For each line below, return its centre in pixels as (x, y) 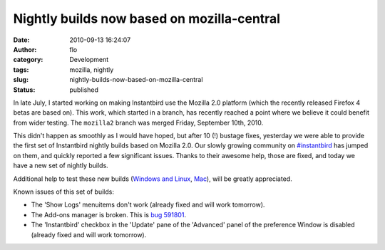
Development (89, 60)
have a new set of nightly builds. (61, 166)
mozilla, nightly (92, 69)
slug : (21, 80)
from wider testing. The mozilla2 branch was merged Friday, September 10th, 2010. (138, 123)
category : (28, 60)
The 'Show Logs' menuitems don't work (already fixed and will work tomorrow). (148, 205)
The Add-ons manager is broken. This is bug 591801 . (109, 214)
